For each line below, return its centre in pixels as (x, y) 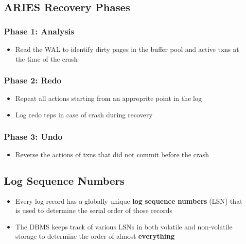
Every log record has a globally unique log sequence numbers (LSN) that (129, 201)
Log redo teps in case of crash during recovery (84, 114)
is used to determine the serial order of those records (94, 210)
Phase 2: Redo (33, 80)
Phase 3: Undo (33, 136)
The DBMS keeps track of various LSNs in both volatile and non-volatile (124, 226)
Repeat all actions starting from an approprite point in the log (109, 98)
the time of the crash (46, 58)
